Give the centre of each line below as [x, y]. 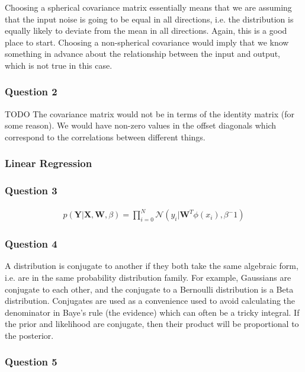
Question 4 [31, 244]
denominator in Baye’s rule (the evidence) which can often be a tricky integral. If [152, 312]
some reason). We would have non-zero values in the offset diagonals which [141, 125]
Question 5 [31, 362]
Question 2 [31, 92]
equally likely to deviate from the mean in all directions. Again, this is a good [146, 31]
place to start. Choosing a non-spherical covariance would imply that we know [147, 42]
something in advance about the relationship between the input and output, [142, 54]
